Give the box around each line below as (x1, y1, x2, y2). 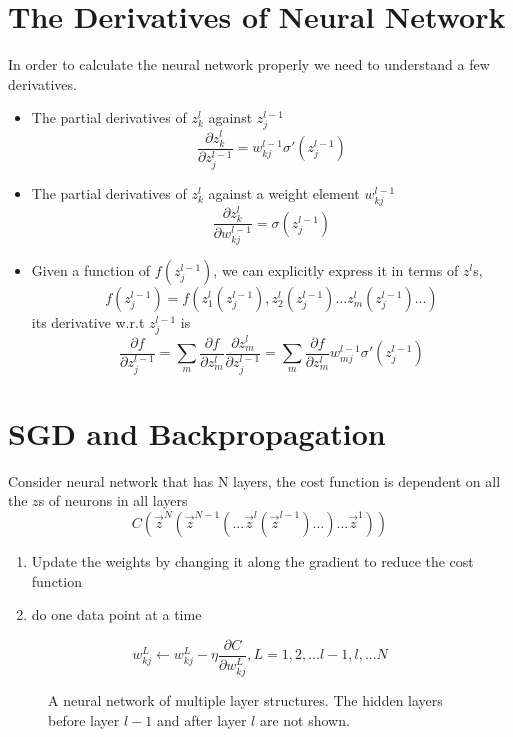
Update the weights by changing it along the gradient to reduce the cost (31, 551, 474, 571)
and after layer (156, 709, 247, 730)
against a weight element (208, 182, 360, 203)
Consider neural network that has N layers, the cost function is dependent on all (8, 470, 501, 491)
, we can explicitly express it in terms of (213, 260, 459, 281)
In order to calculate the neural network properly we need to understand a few (8, 54, 490, 75)
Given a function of (31, 260, 151, 281)
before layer (48, 709, 120, 730)
